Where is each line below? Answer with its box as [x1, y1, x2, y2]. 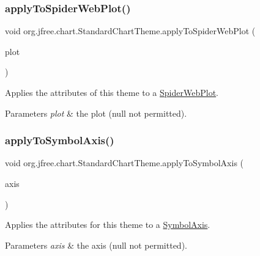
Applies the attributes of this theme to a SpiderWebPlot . [5, 86, 219, 98]
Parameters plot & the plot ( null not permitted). [5, 106, 187, 119]
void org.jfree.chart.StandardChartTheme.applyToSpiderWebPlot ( [5, 24, 256, 37]
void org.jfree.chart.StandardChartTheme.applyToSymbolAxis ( [5, 156, 244, 169]
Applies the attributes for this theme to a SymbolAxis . [5, 218, 210, 231]
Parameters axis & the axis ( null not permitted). [5, 238, 187, 251]
